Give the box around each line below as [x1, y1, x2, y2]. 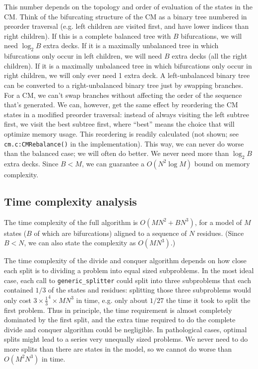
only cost [4, 295, 31, 305]
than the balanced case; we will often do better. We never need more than [4, 148, 229, 158]
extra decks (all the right [172, 51, 248, 61]
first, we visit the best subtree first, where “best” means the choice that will [4, 119, 235, 129]
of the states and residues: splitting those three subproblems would [48, 285, 252, 295]
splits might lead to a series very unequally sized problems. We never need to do [4, 334, 248, 344]
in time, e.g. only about [76, 295, 148, 305]
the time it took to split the [166, 295, 251, 305]
